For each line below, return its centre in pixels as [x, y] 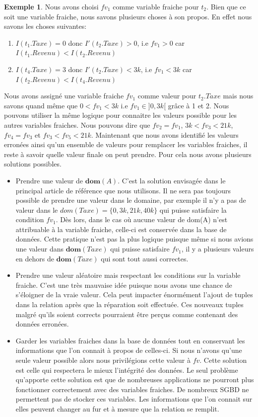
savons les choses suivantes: [45, 26]
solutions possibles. [33, 164]
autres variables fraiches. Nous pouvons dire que [77, 125]
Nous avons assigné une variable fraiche [64, 96]
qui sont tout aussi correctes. [145, 258]
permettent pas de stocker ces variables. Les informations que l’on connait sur [134, 399]
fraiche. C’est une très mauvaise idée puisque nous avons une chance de [124, 285]
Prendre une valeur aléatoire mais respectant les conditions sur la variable [128, 275]
